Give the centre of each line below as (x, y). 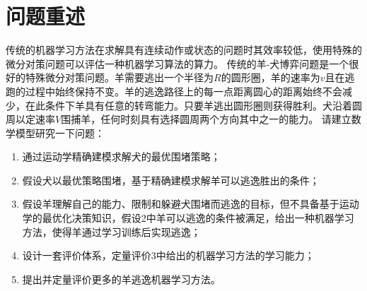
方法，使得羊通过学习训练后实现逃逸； (111, 231)
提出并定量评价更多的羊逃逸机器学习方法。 (121, 279)
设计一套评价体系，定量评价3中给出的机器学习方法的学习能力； (168, 255)
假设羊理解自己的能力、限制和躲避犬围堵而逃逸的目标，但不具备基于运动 (191, 204)
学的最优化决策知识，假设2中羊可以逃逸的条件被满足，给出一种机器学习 (188, 218)
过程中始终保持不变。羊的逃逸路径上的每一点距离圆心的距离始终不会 (183, 91)
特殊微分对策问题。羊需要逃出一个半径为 (119, 77)
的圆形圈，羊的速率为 (270, 77)
